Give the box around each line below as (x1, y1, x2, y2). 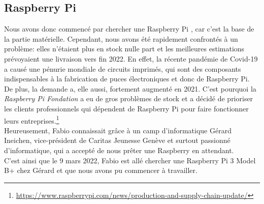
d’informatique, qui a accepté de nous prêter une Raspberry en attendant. (4, 144, 234, 155)
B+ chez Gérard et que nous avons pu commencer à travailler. (4, 165, 197, 176)
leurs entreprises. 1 (4, 113, 59, 126)
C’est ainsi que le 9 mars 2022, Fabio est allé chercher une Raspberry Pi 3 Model (4, 155, 256, 165)
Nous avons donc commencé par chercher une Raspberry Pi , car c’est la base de (4, 23, 254, 34)
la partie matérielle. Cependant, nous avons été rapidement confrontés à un (4, 33, 238, 44)
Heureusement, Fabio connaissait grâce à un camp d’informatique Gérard (4, 125, 232, 135)
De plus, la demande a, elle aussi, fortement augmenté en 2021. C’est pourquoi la (4, 83, 256, 94)
